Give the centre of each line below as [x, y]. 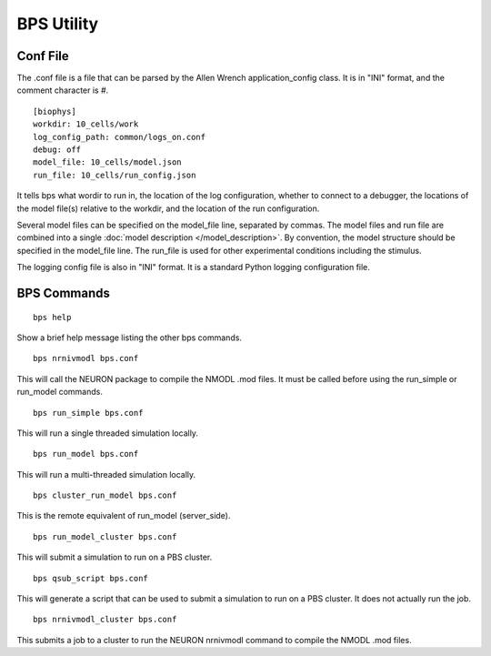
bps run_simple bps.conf [88, 413]
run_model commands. [60, 392]
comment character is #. [63, 90]
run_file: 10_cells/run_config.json [115, 175]
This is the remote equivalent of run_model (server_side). [124, 516]
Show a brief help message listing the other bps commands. [130, 338]
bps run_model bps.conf [86, 454]
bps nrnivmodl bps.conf [86, 358]
